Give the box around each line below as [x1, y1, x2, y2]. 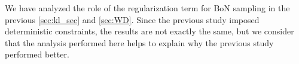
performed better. [5, 48, 69, 60]
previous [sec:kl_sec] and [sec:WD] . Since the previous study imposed [5, 13, 260, 25]
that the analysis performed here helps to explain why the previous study [5, 36, 274, 49]
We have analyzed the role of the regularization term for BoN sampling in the [5, 2, 290, 14]
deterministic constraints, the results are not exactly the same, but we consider [5, 25, 294, 37]
